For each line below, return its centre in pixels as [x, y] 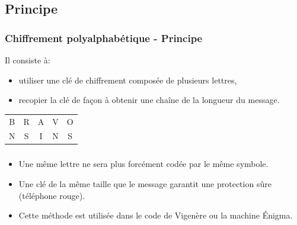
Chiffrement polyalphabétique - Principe [104, 38]
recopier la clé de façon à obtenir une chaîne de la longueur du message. [149, 100]
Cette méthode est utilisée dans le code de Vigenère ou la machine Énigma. [156, 215]
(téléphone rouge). [52, 195]
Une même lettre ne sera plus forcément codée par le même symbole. [143, 164]
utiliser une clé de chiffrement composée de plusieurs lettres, [128, 80]
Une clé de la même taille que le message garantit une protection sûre [145, 183]
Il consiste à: [28, 60]
